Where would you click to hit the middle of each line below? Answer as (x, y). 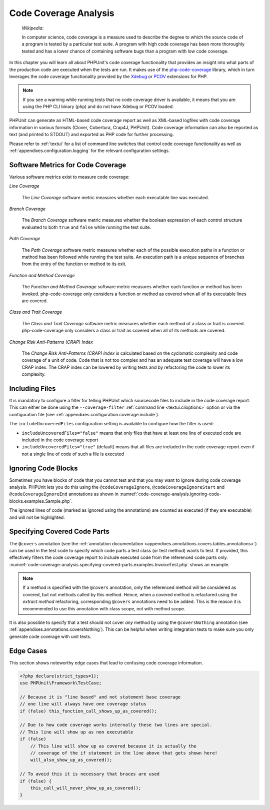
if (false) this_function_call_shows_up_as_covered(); (88, 711)
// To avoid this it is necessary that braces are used (90, 774)
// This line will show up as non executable (76, 732)
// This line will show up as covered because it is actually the (113, 746)
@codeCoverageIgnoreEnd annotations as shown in (64, 494)
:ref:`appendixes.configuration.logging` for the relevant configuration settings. (89, 151)
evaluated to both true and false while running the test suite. (86, 227)
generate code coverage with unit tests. (50, 636)
